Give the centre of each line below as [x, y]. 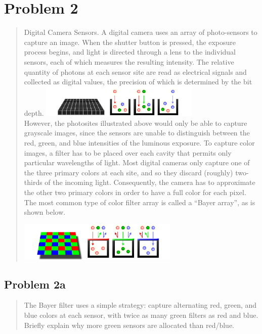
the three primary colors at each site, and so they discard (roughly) [128, 172]
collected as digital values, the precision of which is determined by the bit [138, 82]
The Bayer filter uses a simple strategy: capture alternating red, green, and [140, 305]
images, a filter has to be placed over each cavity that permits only [128, 152]
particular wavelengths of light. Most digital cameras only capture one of [137, 162]
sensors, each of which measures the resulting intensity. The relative [129, 61]
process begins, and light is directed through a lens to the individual [130, 52]
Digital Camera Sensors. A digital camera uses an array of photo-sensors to [141, 32]
